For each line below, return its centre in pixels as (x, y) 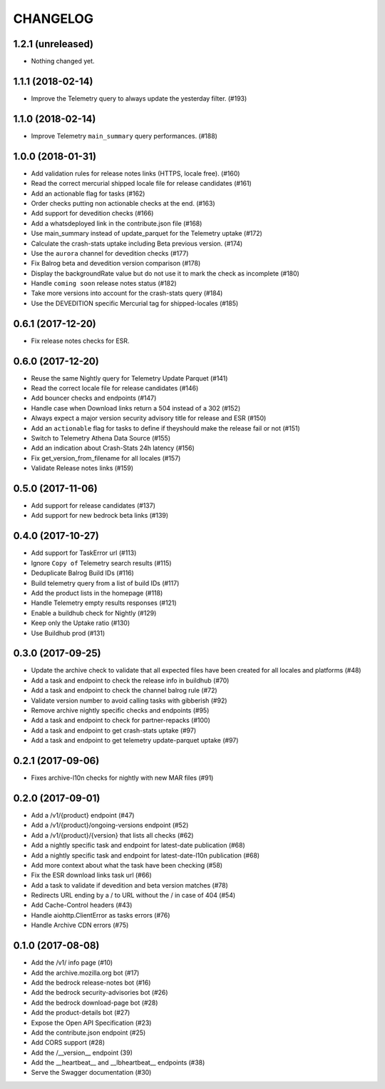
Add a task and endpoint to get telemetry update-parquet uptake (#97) (135, 741)
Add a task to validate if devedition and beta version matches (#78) (129, 885)
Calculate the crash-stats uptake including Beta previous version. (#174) (137, 244)
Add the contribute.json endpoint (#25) (88, 1033)
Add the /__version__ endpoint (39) (82, 1053)
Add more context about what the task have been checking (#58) (127, 865)
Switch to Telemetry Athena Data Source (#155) (101, 438)
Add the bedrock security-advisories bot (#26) (99, 993)
